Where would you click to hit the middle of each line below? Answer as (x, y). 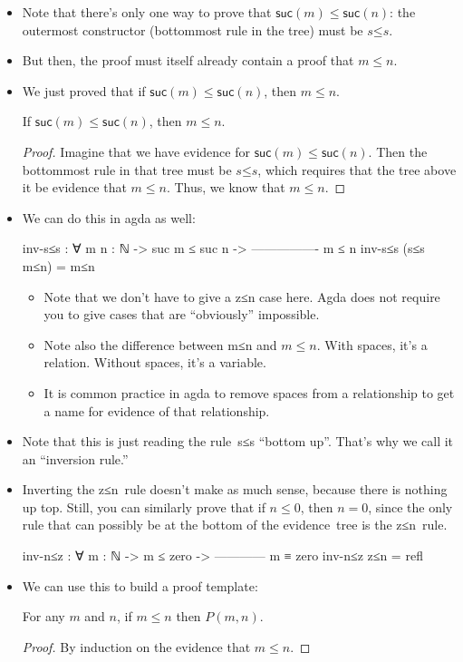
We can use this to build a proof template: (140, 585)
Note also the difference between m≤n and (160, 344)
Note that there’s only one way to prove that (147, 12)
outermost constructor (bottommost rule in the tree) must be (193, 29)
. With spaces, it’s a (372, 344)
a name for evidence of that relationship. (157, 410)
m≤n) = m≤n (58, 265)
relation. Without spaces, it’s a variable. (155, 362)
